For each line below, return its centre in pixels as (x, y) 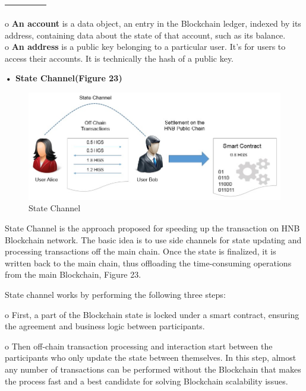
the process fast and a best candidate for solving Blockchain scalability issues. (146, 381)
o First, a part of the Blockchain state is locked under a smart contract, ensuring (152, 314)
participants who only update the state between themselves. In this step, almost (151, 357)
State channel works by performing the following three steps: (115, 294)
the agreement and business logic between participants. (105, 326)
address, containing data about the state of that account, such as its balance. (145, 35)
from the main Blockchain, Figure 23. (73, 274)
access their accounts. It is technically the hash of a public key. (119, 58)
